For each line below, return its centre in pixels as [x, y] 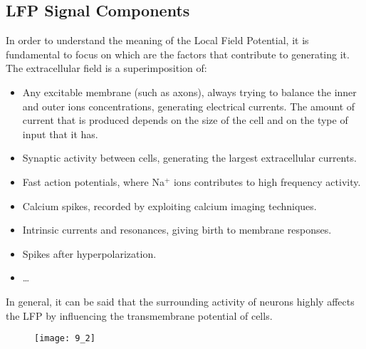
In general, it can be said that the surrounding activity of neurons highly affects [180, 301]
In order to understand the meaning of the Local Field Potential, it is [157, 40]
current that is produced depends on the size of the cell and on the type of [185, 120]
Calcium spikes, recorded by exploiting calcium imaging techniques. [169, 205]
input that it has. [60, 134]
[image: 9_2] [65, 339]
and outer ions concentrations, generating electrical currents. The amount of [189, 106]
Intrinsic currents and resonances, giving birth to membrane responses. [177, 230]
